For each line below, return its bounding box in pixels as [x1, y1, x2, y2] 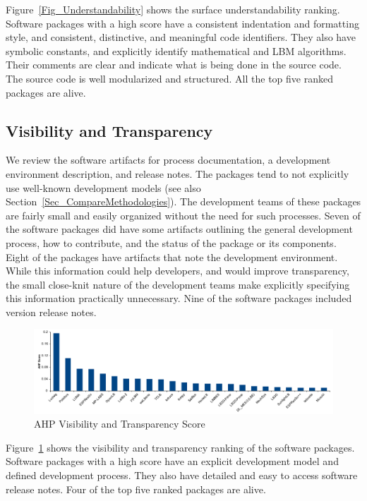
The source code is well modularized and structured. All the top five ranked [6, 71, 333, 85]
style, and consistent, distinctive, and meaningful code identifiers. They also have [6, 30, 356, 44]
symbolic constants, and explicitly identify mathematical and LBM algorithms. [6, 43, 347, 58]
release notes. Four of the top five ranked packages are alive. [6, 481, 266, 496]
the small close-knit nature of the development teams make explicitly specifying [6, 277, 350, 291]
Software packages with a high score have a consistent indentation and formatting [6, 16, 359, 30]
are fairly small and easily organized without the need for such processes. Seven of [6, 207, 361, 222]
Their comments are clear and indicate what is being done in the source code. [6, 57, 342, 72]
